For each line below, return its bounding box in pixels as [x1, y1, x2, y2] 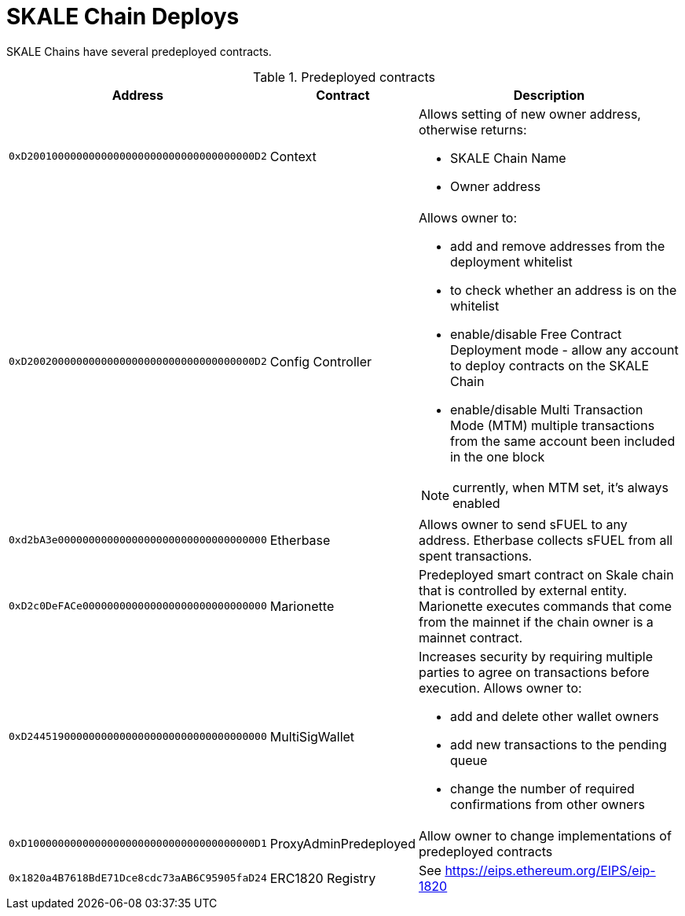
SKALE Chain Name [449, 149, 566, 166]
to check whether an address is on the [449, 281, 677, 298]
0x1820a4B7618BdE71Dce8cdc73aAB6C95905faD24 [9, 872, 267, 885]
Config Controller [269, 353, 372, 370]
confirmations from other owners [449, 796, 645, 812]
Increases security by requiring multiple [418, 648, 653, 664]
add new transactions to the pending [449, 736, 667, 752]
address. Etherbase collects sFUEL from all [418, 532, 673, 548]
